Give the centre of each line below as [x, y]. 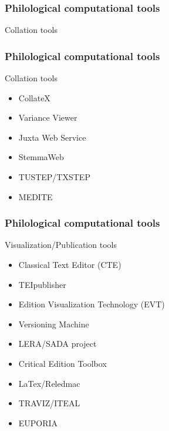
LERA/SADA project [58, 344]
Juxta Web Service [52, 137]
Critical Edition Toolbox [62, 363]
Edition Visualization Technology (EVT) [92, 304]
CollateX [34, 97]
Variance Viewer [48, 117]
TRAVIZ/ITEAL [49, 403]
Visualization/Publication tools [61, 245]
